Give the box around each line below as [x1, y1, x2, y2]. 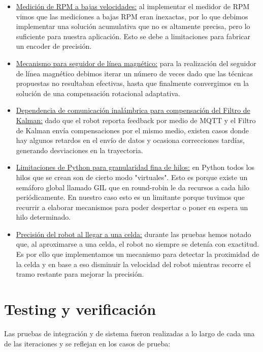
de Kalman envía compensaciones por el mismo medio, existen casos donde [16, 125, 249, 135]
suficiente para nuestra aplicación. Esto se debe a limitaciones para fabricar [16, 31, 251, 41]
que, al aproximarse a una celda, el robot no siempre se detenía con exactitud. [16, 239, 259, 249]
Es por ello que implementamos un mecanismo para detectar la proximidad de [16, 249, 259, 259]
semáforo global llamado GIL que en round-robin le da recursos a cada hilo [16, 182, 250, 192]
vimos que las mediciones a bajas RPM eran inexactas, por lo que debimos [16, 11, 248, 21]
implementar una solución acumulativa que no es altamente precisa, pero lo [16, 21, 250, 32]
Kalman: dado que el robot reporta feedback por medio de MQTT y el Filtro [16, 114, 256, 125]
